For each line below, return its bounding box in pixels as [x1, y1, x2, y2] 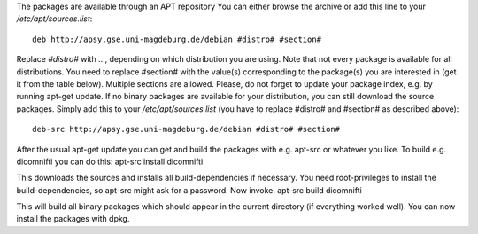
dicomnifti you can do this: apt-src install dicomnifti [16, 156, 204, 167]
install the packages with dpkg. [16, 214, 130, 224]
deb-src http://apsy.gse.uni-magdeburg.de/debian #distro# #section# [32, 124, 341, 135]
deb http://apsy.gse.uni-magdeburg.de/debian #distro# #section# [32, 34, 322, 44]
